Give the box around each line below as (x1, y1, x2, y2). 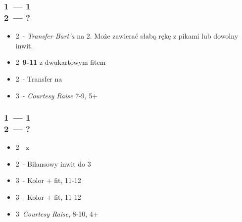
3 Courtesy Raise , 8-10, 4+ (15, 208, 98, 219)
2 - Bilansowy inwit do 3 (15, 158, 91, 169)
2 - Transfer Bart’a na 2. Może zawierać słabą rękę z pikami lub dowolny (15, 31, 239, 41)
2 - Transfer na (15, 73, 62, 84)
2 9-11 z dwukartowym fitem (15, 57, 106, 67)
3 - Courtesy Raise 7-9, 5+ (15, 90, 98, 100)
